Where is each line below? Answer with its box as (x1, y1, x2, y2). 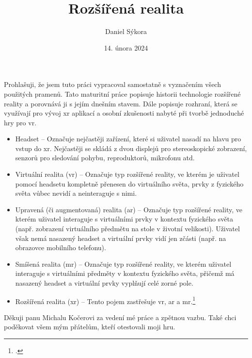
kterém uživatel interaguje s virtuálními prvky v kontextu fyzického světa (15, 214, 233, 224)
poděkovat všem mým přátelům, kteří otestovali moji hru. (4, 322, 175, 332)
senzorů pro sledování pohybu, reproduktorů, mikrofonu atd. (15, 153, 195, 163)
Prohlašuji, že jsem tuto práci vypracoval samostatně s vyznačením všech (4, 79, 221, 89)
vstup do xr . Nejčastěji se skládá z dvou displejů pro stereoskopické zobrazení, (15, 143, 247, 153)
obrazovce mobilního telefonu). (15, 242, 106, 253)
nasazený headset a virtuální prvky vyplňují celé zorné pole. (15, 278, 193, 288)
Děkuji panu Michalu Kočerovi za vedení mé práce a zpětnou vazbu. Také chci (4, 312, 236, 322)
